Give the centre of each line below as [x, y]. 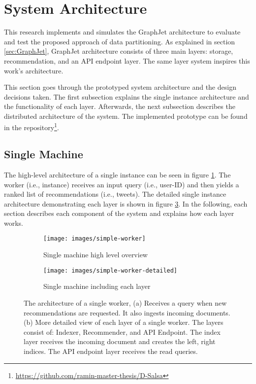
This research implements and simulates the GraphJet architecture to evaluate [122, 32]
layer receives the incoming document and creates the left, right [120, 341]
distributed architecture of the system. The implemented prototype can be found [126, 116]
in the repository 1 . [32, 127]
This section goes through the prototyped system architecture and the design [120, 87]
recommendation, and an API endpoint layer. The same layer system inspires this [127, 60]
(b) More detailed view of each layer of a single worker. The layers [124, 322]
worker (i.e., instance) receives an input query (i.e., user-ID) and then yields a [122, 184]
